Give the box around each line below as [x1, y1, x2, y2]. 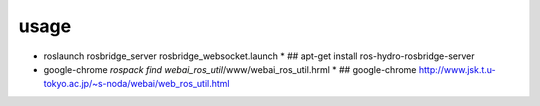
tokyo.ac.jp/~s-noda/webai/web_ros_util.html [43, 78, 230, 90]
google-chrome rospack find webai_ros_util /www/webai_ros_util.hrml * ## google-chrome [43, 63, 417, 75]
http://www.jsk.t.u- [418, 63, 496, 75]
